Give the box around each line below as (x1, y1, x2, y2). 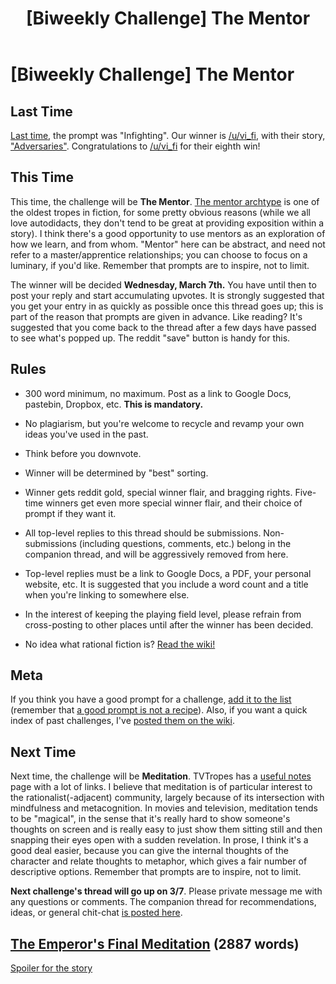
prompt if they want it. (24, 507, 117, 519)
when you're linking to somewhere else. (24, 588, 190, 601)
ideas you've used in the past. (24, 428, 149, 440)
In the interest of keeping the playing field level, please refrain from (24, 608, 302, 620)
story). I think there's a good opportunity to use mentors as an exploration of (10, 227, 326, 239)
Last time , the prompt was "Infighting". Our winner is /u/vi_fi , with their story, (10, 130, 326, 141)
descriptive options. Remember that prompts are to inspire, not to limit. (10, 866, 302, 878)
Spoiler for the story (10, 962, 93, 974)
